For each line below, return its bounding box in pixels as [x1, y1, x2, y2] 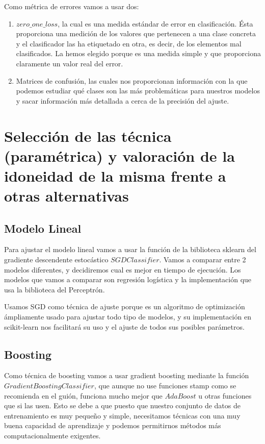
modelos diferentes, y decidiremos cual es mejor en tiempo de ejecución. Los [4, 264, 241, 275]
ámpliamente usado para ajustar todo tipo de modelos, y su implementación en [4, 311, 251, 322]
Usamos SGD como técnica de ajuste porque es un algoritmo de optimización [4, 301, 245, 312]
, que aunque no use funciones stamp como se [94, 380, 236, 391]
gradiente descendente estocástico [4, 254, 109, 265]
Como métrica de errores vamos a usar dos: [4, 1, 139, 11]
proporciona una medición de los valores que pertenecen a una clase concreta [16, 28, 256, 39]
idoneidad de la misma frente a [4, 165, 226, 186]
